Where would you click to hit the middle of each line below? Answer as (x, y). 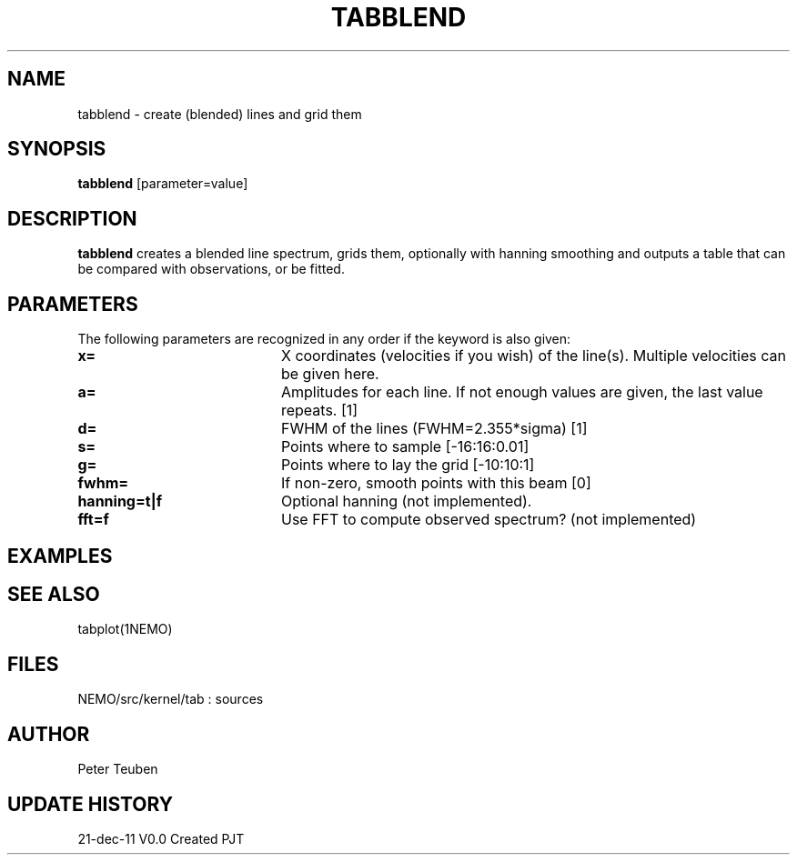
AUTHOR (49, 734)
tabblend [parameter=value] (163, 184)
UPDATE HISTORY (91, 804)
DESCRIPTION (72, 218)
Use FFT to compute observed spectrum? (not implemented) (489, 520)
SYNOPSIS (57, 149)
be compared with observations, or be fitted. (211, 269)
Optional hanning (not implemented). (406, 501)
